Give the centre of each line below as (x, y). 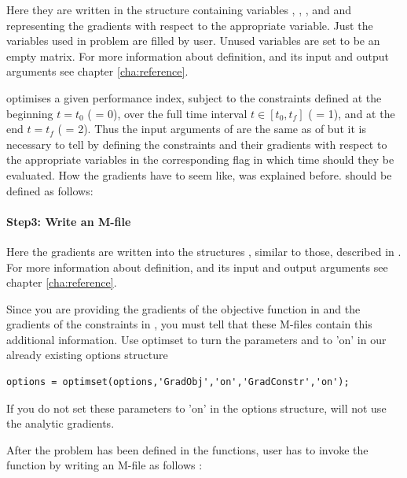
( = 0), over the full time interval (167, 113)
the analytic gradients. (60, 423)
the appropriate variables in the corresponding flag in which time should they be (200, 159)
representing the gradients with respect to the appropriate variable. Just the (190, 25)
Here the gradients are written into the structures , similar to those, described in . (204, 251)
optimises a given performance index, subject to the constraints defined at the (194, 97)
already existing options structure (87, 355)
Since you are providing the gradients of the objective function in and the (183, 308)
